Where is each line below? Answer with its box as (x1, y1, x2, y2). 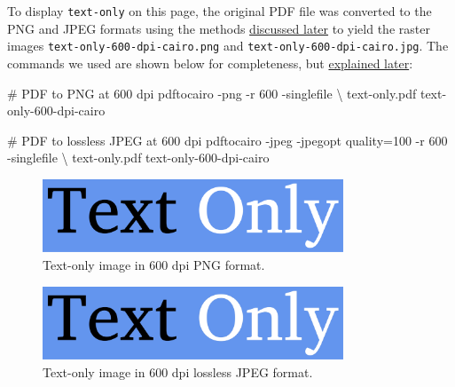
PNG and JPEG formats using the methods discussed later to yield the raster (7, 19, 430, 37)
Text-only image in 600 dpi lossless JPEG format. (43, 362, 313, 381)
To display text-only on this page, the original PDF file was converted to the (7, 2, 432, 20)
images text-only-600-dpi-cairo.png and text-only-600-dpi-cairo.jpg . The (7, 36, 449, 55)
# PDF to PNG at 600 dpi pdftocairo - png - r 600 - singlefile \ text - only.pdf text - (7, 83, 447, 102)
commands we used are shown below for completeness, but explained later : (7, 53, 413, 72)
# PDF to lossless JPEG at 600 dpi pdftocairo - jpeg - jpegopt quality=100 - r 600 (7, 130, 448, 149)
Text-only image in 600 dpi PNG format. (43, 255, 265, 273)
